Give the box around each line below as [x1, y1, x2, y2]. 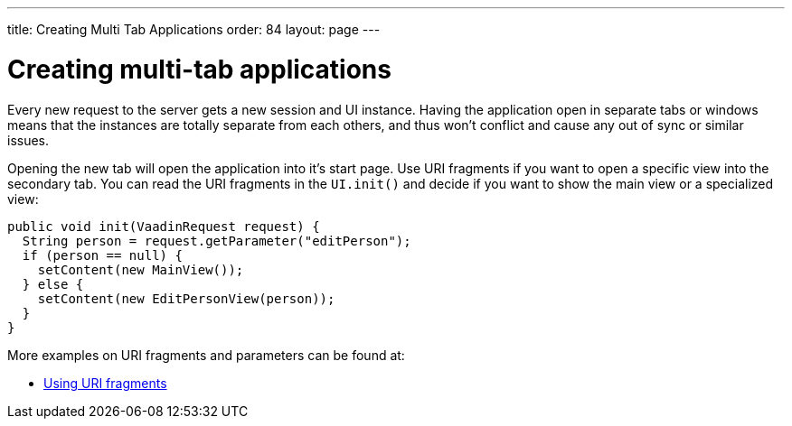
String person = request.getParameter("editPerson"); [22, 233, 411, 248]
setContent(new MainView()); [37, 262, 244, 277]
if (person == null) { [22, 247, 183, 263]
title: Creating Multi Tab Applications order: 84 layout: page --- [7, 22, 381, 37]
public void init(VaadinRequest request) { [7, 218, 320, 234]
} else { [22, 276, 84, 292]
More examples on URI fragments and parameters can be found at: [7, 347, 405, 363]
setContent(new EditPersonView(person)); [37, 291, 335, 306]
